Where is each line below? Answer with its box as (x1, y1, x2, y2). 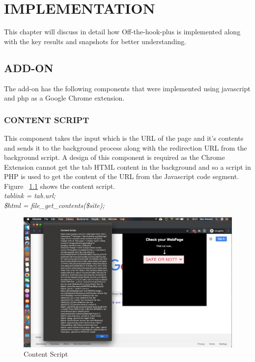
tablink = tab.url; (4, 190, 56, 201)
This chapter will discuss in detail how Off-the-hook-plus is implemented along (4, 26, 241, 37)
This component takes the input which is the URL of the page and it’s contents (4, 132, 244, 143)
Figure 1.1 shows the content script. (4, 181, 115, 191)
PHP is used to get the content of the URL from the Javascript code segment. (4, 171, 239, 181)
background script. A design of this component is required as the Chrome (4, 152, 225, 162)
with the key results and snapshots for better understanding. (4, 36, 187, 46)
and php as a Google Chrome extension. (4, 93, 125, 103)
